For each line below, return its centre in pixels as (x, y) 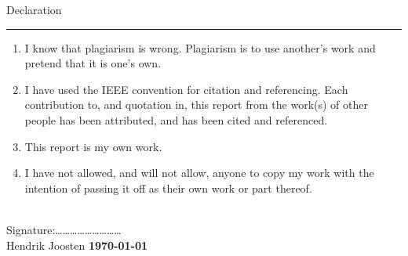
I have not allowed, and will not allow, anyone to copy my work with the (199, 173)
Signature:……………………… (64, 229)
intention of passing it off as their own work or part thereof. (168, 187)
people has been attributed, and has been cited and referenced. (176, 119)
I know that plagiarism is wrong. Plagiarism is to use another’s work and (200, 47)
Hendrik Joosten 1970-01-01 (77, 245)
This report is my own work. (93, 146)
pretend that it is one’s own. (93, 63)
